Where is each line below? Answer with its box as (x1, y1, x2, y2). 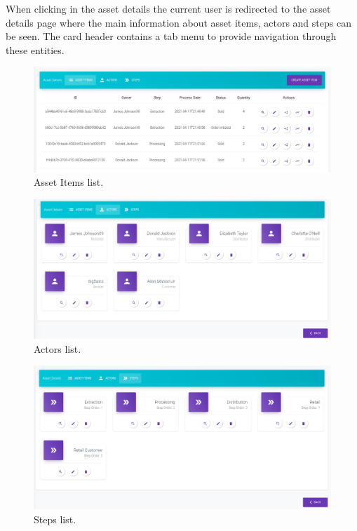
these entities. (6, 42, 65, 57)
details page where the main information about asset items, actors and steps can (6, 15, 351, 29)
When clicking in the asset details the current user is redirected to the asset (6, 1, 331, 15)
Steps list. (34, 511, 76, 526)
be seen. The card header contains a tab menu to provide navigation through (6, 29, 337, 43)
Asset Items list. (34, 175, 104, 189)
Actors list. (34, 341, 81, 356)
